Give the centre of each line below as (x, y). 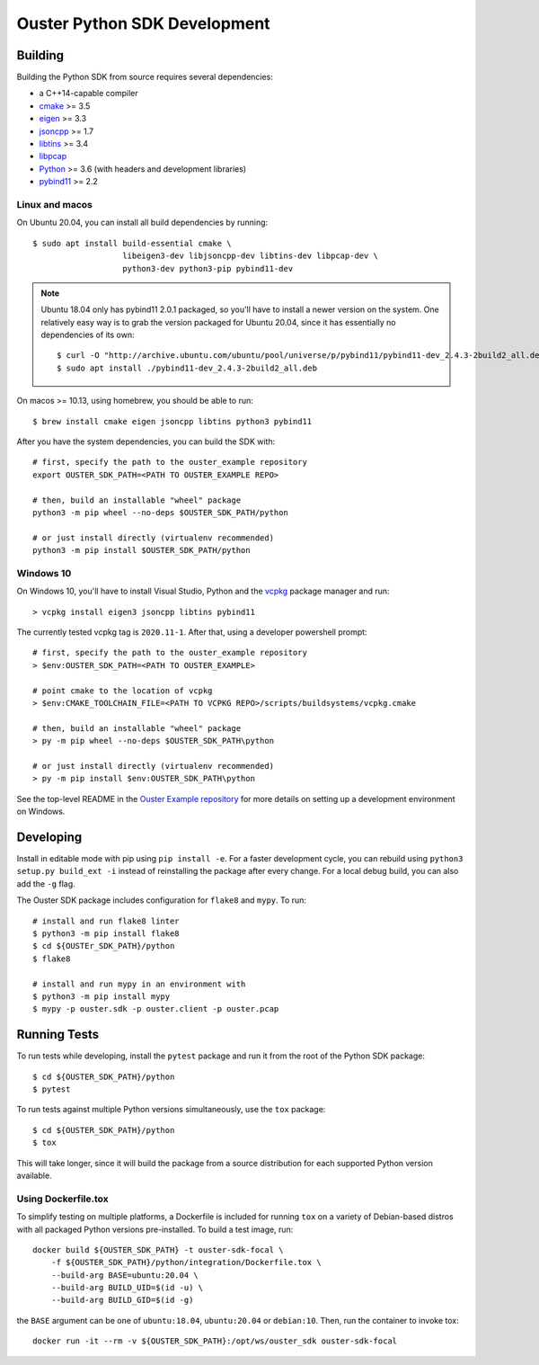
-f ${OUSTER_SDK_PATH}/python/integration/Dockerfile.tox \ (186, 1262)
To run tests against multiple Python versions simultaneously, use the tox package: (171, 1110)
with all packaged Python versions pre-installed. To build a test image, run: (155, 1229)
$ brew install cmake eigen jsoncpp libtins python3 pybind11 (172, 421)
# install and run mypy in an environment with (139, 984)
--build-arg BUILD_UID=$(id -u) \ (127, 1288)
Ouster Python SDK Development (143, 23)
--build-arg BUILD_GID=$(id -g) (122, 1300)
